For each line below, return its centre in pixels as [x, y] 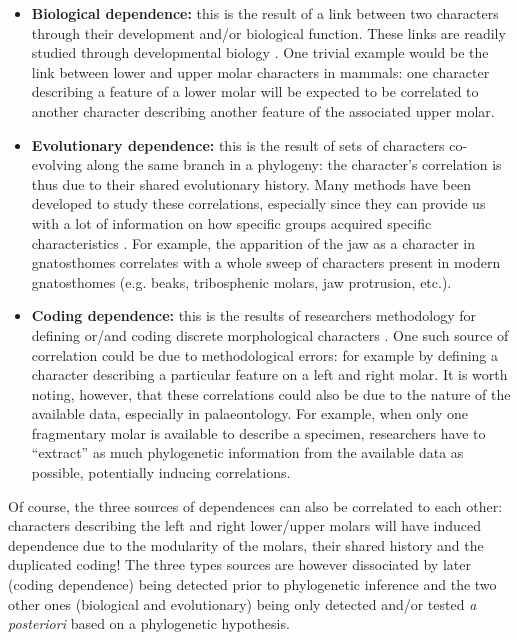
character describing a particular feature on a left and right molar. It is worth [269, 374]
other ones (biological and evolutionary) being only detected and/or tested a [242, 603]
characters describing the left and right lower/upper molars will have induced [245, 525]
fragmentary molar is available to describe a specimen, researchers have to [258, 432]
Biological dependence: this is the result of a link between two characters [265, 13]
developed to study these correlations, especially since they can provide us [258, 203]
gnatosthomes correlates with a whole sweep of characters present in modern [266, 262]
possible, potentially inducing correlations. [161, 472]
